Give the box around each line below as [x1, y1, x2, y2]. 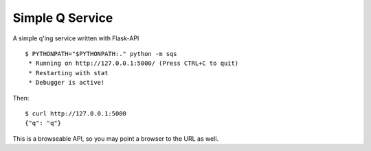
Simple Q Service [12, 10, 113, 25]
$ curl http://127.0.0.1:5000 [25, 109, 127, 118]
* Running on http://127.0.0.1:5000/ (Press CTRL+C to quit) [28, 59, 239, 68]
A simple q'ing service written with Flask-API [12, 34, 139, 42]
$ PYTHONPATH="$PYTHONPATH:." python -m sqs [25, 50, 178, 57]
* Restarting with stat [28, 69, 109, 77]
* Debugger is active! [28, 79, 105, 87]
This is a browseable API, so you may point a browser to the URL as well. [12, 134, 219, 143]
